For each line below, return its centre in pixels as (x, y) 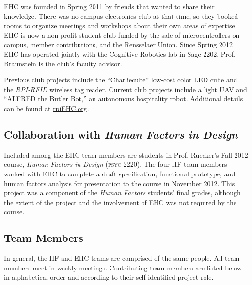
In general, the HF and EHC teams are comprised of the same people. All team (122, 258)
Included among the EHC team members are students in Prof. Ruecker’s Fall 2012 (126, 154)
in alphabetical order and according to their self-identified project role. (109, 277)
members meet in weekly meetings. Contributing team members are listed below (123, 267)
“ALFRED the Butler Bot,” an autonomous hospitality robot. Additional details (124, 99)
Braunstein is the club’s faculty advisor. (63, 63)
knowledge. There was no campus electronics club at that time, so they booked (121, 16)
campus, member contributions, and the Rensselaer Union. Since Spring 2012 (118, 44)
